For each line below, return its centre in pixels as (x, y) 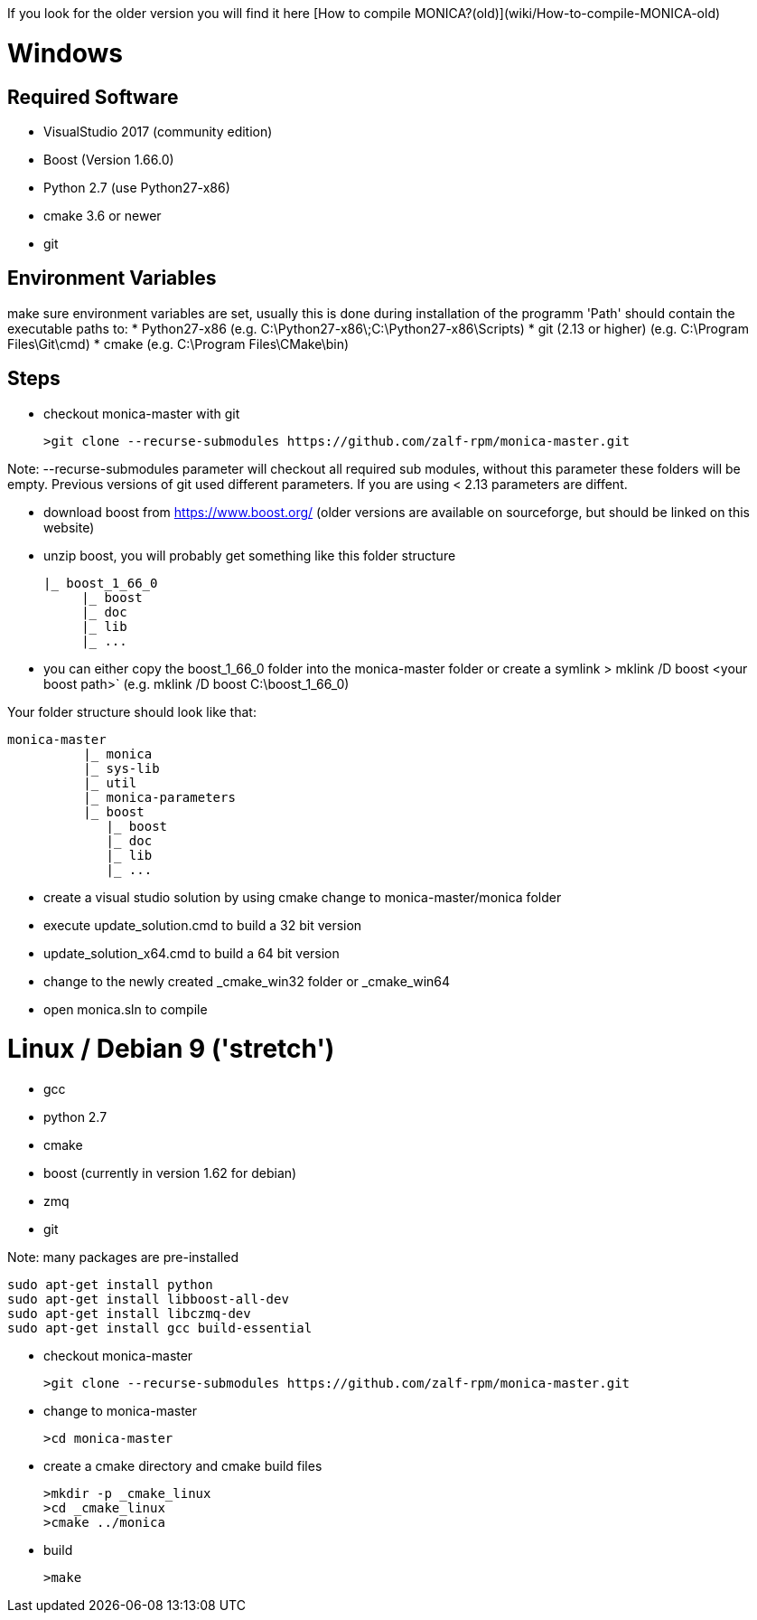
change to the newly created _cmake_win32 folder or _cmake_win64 (247, 981)
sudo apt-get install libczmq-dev (129, 1314)
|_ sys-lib (121, 768)
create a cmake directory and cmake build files (183, 1466)
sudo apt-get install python (110, 1285)
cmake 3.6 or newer (103, 215)
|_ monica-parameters (159, 797)
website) (69, 527)
